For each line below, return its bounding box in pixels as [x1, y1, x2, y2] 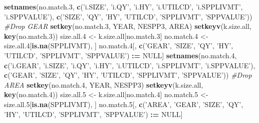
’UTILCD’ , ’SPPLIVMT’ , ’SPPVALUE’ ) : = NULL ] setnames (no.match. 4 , [4, 50, 237, 60]
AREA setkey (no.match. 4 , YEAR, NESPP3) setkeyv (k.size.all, [4, 79, 203, 90]
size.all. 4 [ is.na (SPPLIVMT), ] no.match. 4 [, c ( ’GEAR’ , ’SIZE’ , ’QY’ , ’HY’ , [4, 40, 233, 51]
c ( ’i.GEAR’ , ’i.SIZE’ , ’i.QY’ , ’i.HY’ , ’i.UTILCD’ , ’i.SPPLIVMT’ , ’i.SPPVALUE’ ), [4, 60, 255, 70]
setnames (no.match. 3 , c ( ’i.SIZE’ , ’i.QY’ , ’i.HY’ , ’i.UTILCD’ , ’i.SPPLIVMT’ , [4, 1, 243, 11]
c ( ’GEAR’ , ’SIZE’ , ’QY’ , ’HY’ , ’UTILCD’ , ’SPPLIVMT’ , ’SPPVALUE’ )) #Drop [4, 70, 252, 80]
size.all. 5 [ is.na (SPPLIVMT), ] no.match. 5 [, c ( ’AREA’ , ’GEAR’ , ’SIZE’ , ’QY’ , [4, 99, 243, 109]
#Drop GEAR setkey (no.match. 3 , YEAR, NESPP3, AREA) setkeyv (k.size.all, [4, 21, 251, 31]
